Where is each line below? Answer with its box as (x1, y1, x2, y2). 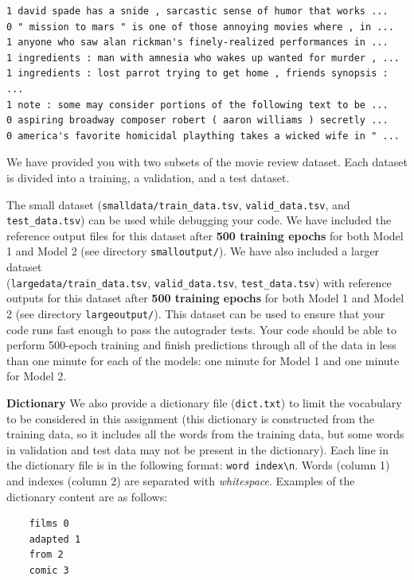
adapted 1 (29, 533, 81, 545)
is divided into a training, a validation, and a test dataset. (6, 169, 290, 185)
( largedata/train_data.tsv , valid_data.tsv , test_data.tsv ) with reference (6, 274, 392, 290)
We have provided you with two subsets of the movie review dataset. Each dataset (6, 154, 408, 170)
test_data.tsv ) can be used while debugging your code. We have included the (6, 212, 392, 228)
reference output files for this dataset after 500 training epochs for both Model (6, 227, 404, 243)
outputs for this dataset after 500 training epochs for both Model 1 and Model (6, 290, 404, 306)
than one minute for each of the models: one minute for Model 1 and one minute (6, 352, 400, 368)
